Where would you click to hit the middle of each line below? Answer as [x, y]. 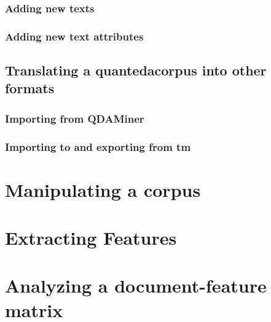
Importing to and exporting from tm [98, 146]
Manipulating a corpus [103, 189]
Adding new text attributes [74, 36]
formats [30, 88]
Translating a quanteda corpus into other [136, 70]
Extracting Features [91, 238]
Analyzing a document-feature [136, 286]
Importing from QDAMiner [75, 118]
